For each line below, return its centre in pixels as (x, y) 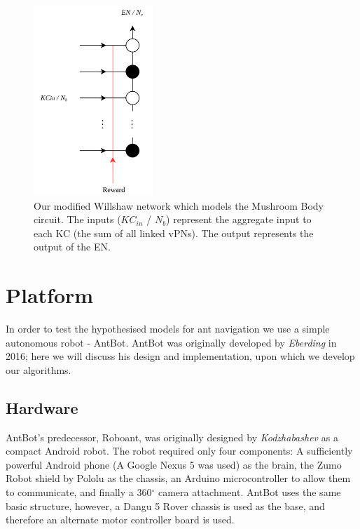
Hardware (42, 407)
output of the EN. (72, 247)
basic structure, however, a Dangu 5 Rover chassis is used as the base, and (165, 505)
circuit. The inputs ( (77, 219)
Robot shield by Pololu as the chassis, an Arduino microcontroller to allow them (178, 478)
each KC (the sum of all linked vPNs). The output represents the (174, 233)
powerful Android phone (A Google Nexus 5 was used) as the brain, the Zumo (174, 464)
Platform (50, 295)
